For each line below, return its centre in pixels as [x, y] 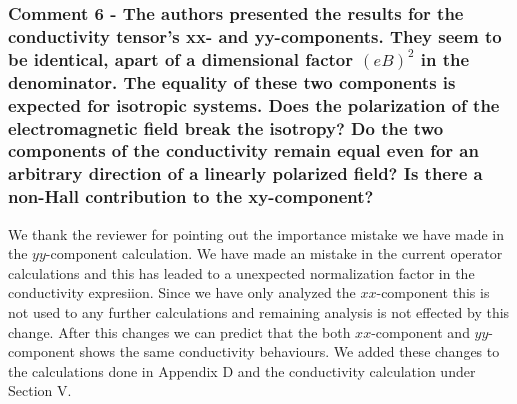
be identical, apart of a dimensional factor [181, 58]
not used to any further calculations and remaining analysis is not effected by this [259, 311]
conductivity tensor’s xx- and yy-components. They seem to [255, 35]
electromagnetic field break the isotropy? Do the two [226, 127]
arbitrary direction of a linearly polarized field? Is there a [245, 173]
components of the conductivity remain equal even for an [243, 150]
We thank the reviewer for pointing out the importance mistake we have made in [256, 233]
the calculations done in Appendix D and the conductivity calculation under [242, 370]
